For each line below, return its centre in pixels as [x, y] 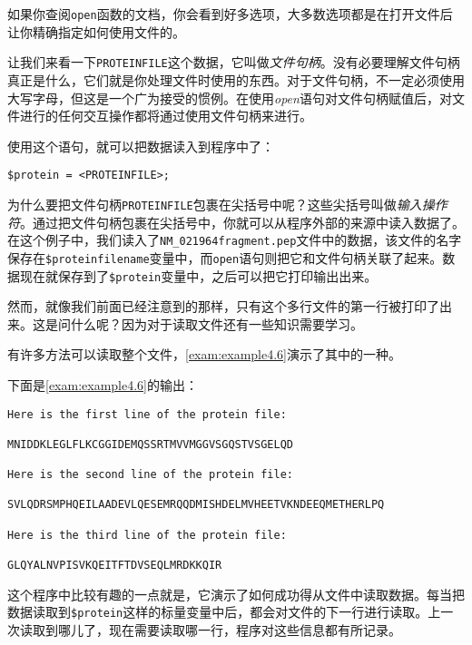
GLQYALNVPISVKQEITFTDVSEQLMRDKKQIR [115, 566]
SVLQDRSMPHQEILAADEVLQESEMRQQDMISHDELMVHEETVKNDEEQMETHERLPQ [196, 505]
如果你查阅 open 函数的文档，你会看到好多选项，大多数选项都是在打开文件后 [230, 14]
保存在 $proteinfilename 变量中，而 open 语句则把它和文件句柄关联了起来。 [225, 257]
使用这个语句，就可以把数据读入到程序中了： [141, 146]
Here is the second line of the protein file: [150, 475]
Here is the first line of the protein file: [147, 414]
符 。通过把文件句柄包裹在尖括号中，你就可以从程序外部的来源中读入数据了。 [236, 222]
